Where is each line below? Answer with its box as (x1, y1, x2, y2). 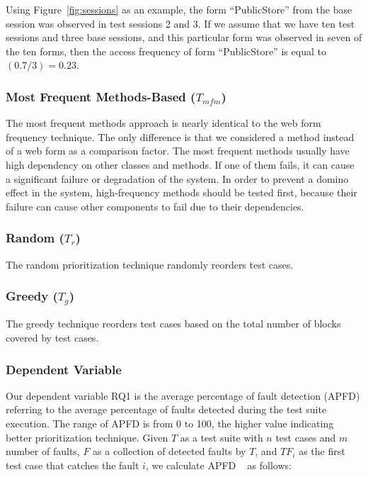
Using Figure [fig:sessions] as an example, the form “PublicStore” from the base (6, 2, 352, 16)
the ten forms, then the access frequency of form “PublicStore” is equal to (6, 43, 326, 58)
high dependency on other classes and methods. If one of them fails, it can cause (6, 157, 355, 172)
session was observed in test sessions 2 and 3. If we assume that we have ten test (6, 16, 355, 30)
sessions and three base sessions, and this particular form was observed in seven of (6, 30, 362, 45)
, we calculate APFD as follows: (145, 457, 292, 472)
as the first (299, 444, 345, 459)
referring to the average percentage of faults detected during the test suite (6, 402, 327, 417)
